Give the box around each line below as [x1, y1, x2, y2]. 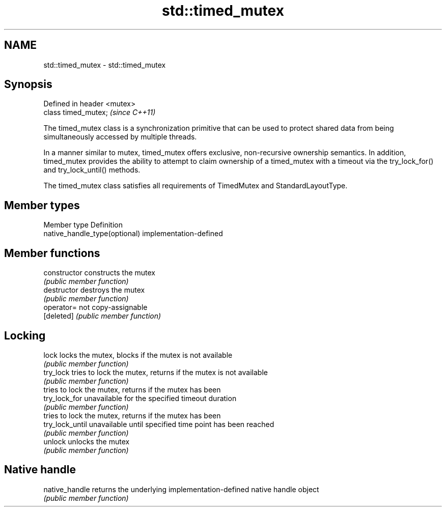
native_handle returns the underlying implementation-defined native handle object [43, 485, 319, 494]
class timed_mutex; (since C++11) [43, 108, 156, 117]
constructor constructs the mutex [43, 268, 156, 277]
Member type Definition [43, 220, 123, 230]
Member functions [4, 246, 100, 260]
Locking [4, 329, 46, 342]
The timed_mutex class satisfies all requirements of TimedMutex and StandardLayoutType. [43, 181, 348, 190]
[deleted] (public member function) [43, 311, 161, 321]
